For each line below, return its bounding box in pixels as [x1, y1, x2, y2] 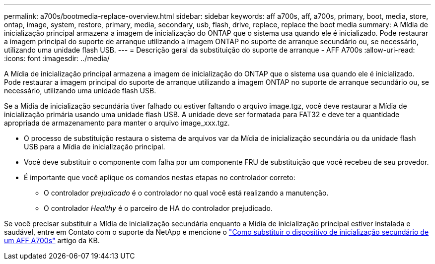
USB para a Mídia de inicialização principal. [24, 142, 165, 151]
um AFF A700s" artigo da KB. [4, 236, 100, 245]
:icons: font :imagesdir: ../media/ [4, 54, 110, 63]
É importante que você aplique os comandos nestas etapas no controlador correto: [24, 173, 295, 182]
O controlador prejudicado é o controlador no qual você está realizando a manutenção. [44, 189, 329, 197]
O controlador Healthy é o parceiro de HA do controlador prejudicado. [44, 204, 273, 212]
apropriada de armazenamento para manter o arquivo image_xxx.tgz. [4, 119, 230, 127]
